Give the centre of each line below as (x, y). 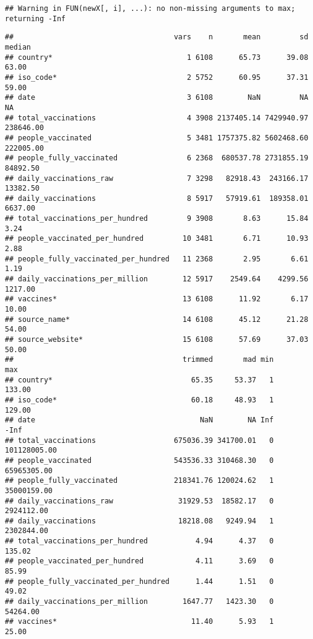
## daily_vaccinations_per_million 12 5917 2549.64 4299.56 (157, 279)
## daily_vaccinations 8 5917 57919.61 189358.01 (157, 198)
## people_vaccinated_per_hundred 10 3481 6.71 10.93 (157, 239)
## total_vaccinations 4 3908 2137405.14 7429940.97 (157, 118)
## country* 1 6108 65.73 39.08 (157, 57)
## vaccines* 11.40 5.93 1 (139, 622)
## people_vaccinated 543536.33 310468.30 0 (139, 460)
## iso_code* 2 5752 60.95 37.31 (157, 77)
